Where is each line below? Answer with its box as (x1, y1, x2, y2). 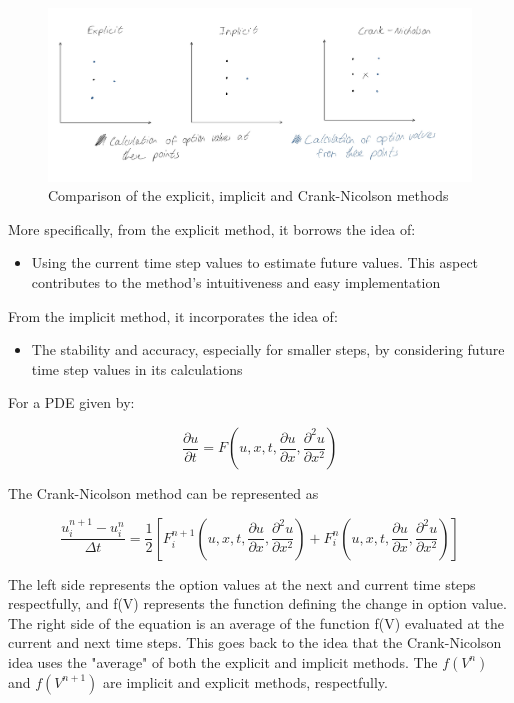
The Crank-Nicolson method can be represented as (8, 483, 319, 503)
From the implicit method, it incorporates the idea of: (8, 305, 338, 326)
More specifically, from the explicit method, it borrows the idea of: (8, 218, 416, 239)
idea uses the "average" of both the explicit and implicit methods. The (8, 651, 438, 672)
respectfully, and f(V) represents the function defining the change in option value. (8, 593, 507, 614)
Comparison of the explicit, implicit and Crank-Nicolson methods (48, 185, 449, 206)
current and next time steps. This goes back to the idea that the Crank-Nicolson (8, 632, 502, 653)
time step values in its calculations (31, 358, 243, 379)
